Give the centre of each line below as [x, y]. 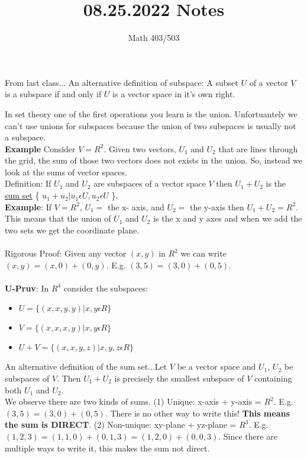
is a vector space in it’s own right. [174, 94]
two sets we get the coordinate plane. [72, 230]
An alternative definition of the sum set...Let [86, 366]
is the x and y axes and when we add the [228, 218]
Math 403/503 [154, 38]
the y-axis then [217, 206]
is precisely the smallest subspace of [179, 378]
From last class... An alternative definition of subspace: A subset [122, 82]
